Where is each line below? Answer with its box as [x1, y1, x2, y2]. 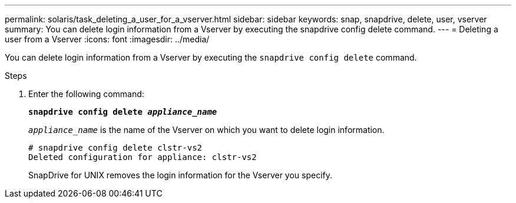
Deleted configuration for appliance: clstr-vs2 [28, 152, 257, 162]
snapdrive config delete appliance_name [28, 107, 217, 117]
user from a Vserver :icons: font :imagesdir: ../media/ [5, 34, 210, 44]
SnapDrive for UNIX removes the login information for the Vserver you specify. [28, 170, 333, 180]
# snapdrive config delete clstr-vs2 [28, 143, 203, 152]
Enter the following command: [28, 89, 144, 99]
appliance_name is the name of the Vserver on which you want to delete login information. [28, 125, 385, 135]
